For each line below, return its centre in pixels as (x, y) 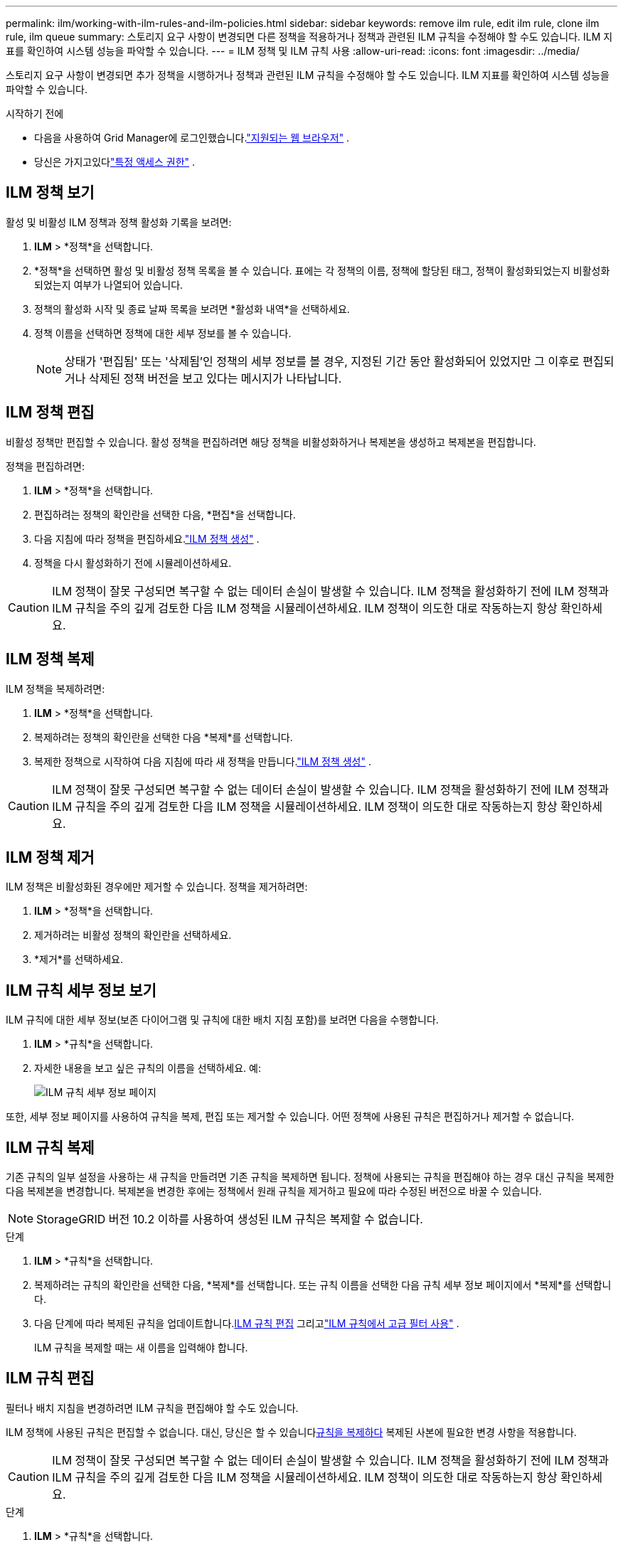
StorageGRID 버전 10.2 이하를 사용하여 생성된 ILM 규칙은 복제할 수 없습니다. (230, 1219)
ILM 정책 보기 (50, 193)
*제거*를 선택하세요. (79, 959)
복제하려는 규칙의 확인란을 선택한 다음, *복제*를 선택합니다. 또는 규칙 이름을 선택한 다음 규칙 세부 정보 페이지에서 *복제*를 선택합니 (323, 1285)
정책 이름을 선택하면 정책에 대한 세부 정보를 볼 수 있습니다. (163, 333)
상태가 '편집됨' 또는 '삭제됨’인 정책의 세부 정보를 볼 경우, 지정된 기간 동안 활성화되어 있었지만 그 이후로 (322, 361)
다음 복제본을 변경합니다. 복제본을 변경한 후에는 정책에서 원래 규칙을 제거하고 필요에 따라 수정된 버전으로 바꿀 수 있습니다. (274, 1191)
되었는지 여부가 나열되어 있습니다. (109, 285)
